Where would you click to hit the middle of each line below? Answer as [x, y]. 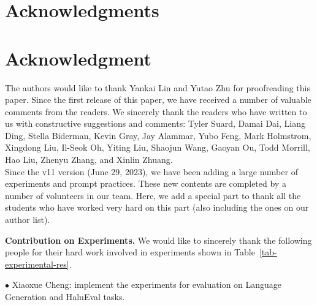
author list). [28, 220]
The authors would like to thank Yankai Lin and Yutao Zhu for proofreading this [158, 87]
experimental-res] [37, 264]
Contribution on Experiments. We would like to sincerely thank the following [158, 240]
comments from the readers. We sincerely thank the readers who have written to [156, 111]
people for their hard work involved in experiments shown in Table [130, 252]
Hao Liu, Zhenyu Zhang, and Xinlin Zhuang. [89, 160]
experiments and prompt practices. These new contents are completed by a [146, 183]
